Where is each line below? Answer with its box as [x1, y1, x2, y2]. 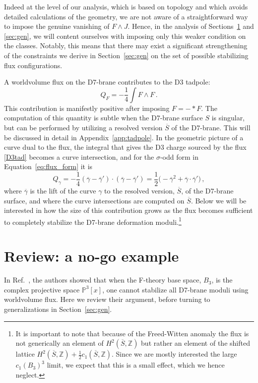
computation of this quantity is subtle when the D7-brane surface [4, 112, 203, 123]
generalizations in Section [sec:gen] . [4, 303, 112, 314]
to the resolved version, [104, 185, 175, 195]
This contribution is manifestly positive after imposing [4, 102, 170, 113]
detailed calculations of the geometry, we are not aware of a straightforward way [4, 11, 248, 21]
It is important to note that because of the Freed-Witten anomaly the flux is [15, 328, 249, 338]
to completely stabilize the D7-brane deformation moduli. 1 [4, 215, 182, 227]
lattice [15, 349, 35, 359]
